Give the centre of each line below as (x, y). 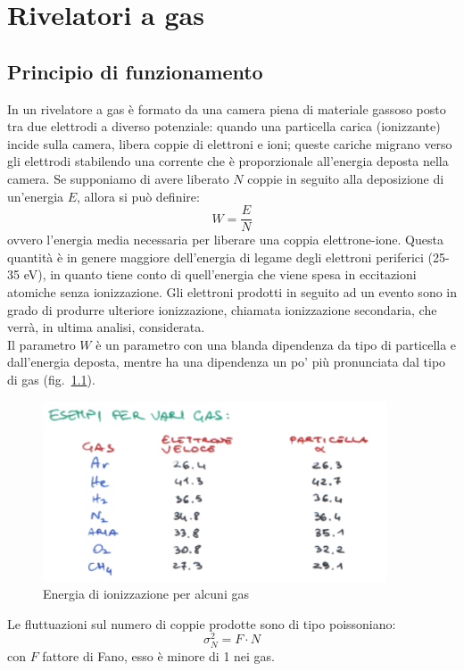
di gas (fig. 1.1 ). (51, 379)
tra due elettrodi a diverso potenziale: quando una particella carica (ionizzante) (224, 126)
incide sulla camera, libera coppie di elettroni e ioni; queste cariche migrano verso (230, 143)
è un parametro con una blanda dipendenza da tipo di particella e (276, 344)
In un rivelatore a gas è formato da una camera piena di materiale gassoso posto (227, 108)
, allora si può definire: (138, 196)
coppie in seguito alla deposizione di (346, 178)
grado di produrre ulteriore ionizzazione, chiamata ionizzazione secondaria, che (222, 309)
